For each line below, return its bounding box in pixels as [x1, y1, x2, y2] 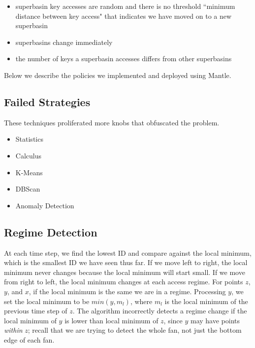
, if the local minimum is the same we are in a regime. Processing [29, 286, 226, 296]
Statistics [15, 134, 43, 144]
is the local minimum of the [164, 296, 248, 306]
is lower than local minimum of [64, 315, 159, 325]
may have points [190, 315, 240, 325]
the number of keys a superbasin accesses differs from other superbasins [15, 53, 232, 64]
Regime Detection [4, 224, 97, 239]
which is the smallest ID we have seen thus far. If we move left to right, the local [4, 257, 248, 268]
